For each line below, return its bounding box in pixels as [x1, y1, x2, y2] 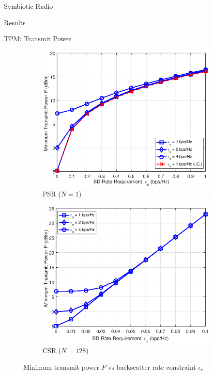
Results [4, 17, 26, 27]
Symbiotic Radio [4, 1, 53, 11]
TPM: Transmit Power [4, 33, 71, 44]
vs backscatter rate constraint [108, 361, 196, 372]
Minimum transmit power [23, 361, 99, 372]
